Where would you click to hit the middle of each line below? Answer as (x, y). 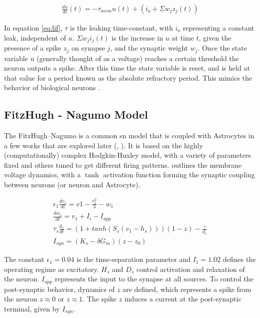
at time (183, 37)
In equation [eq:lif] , (33, 28)
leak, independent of (35, 37)
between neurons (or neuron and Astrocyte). (72, 185)
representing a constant (218, 28)
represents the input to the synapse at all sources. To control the (154, 279)
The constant (24, 259)
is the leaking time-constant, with (121, 28)
